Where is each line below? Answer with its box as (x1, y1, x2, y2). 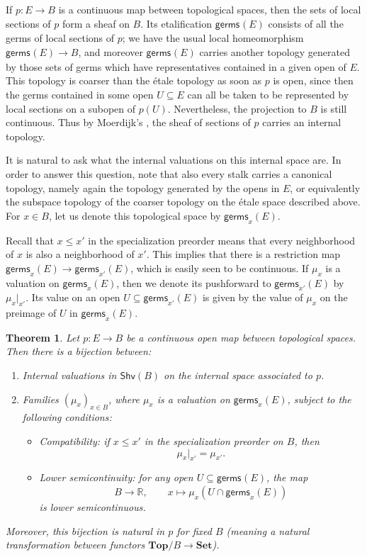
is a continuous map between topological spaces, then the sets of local (58, 2, 361, 16)
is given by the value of (202, 290, 303, 305)
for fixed (176, 523, 212, 538)
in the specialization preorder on (144, 434, 283, 449)
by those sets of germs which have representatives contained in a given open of (6, 59, 346, 74)
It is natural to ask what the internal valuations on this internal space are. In (6, 152, 341, 167)
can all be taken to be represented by (187, 86, 349, 101)
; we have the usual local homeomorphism (122, 30, 304, 45)
